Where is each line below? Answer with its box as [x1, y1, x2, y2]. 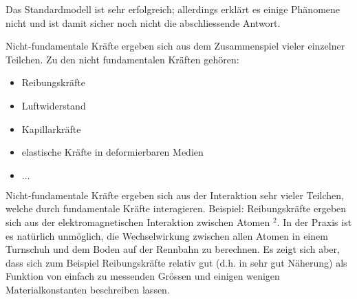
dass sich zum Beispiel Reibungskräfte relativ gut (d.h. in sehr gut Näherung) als [6, 255, 347, 269]
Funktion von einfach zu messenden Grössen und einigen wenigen [6, 269, 280, 283]
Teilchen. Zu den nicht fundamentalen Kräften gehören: [6, 52, 239, 66]
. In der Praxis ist [277, 214, 352, 229]
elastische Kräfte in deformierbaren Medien [21, 145, 204, 159]
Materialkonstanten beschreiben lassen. [6, 282, 170, 296]
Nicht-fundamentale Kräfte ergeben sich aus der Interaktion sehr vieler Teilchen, [6, 187, 345, 202]
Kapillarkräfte [21, 121, 81, 136]
